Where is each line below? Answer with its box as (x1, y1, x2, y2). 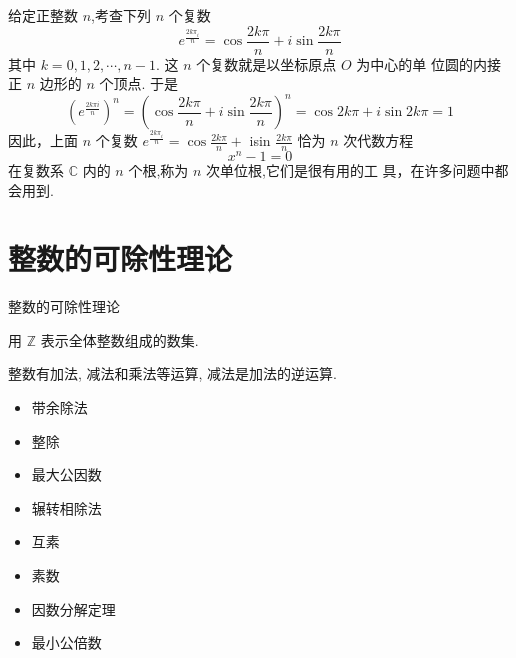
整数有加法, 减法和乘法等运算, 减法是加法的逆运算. (8, 363, 337, 384)
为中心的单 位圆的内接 (356, 53, 501, 74)
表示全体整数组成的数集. (40, 329, 199, 350)
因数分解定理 (31, 598, 116, 619)
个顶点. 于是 (99, 73, 179, 94)
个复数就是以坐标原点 (196, 53, 337, 74)
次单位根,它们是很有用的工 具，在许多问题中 (206, 159, 495, 180)
